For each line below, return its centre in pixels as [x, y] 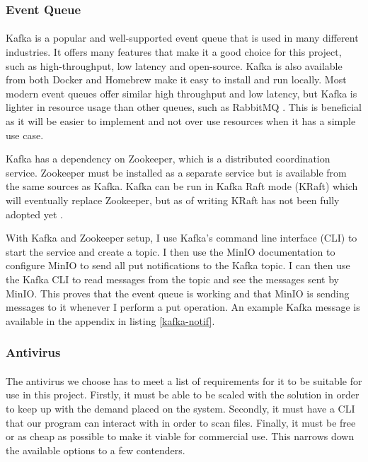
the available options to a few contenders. [96, 450]
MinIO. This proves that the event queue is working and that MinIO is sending [178, 293]
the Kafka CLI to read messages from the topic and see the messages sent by [172, 279]
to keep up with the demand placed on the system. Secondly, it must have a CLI [180, 408]
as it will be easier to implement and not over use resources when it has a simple [181, 121]
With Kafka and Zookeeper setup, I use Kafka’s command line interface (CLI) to [182, 238]
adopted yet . [34, 214]
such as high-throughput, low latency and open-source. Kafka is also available [174, 65]
